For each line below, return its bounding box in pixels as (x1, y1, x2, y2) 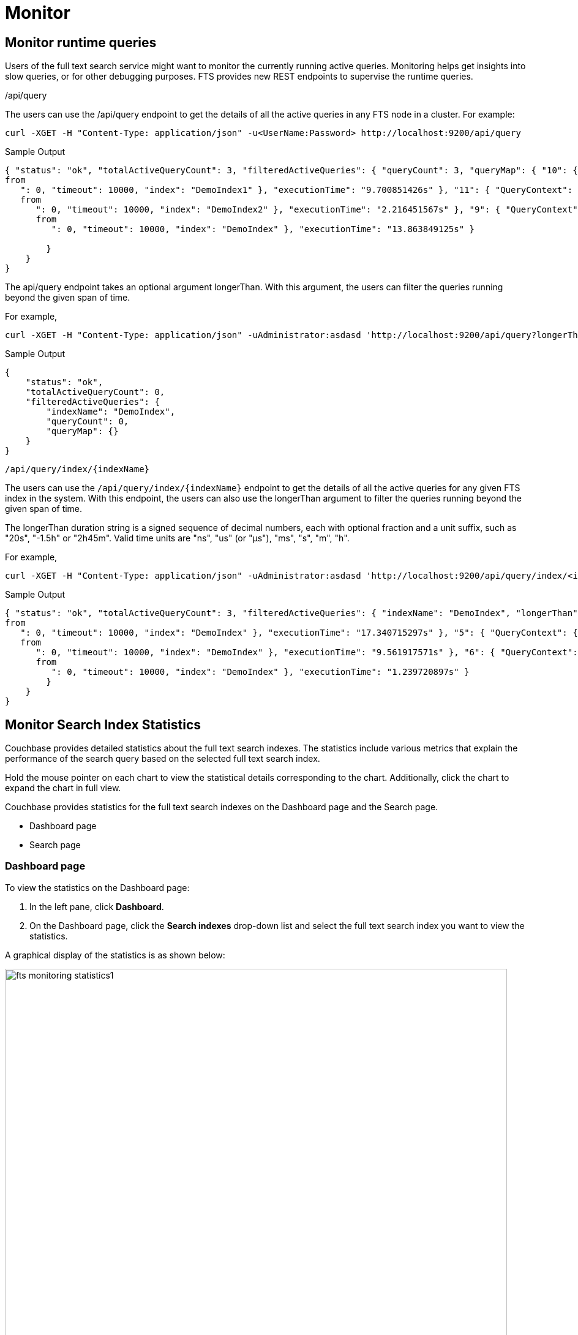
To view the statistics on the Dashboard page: (5, 882, 190, 893)
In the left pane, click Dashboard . (29, 901, 164, 912)
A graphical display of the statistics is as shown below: (5, 949, 225, 960)
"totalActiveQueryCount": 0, (25, 387, 165, 397)
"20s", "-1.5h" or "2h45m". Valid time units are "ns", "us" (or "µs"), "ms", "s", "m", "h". (5, 533, 350, 544)
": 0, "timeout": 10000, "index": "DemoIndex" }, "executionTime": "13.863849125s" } (51, 224, 475, 235)
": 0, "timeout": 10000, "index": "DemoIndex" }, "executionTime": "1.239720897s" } (51, 667, 470, 677)
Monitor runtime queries (5, 34, 157, 50)
